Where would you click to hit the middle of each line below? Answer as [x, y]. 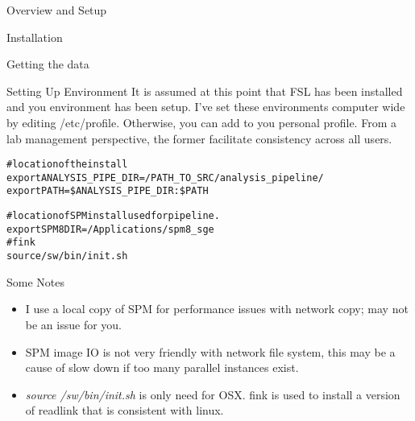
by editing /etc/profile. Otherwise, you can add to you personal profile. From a [201, 122]
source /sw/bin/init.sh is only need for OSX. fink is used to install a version [213, 394]
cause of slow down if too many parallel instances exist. [162, 367]
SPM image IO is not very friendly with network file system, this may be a [210, 351]
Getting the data [48, 64]
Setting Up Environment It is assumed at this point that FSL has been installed [205, 91]
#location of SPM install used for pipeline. [113, 216]
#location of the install [67, 165]
